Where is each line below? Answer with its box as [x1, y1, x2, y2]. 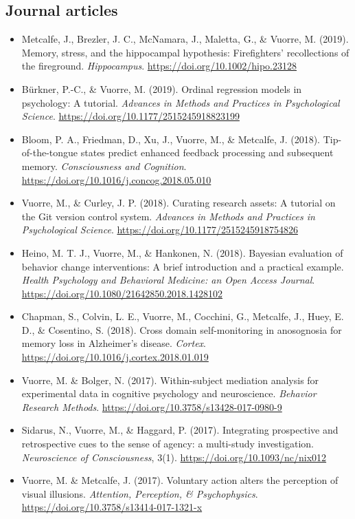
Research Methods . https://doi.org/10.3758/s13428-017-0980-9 [21, 399, 282, 414]
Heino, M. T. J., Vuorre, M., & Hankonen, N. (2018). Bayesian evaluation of [21, 245, 343, 259]
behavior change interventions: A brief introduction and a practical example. [21, 259, 344, 273]
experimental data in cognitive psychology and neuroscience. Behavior [21, 386, 317, 401]
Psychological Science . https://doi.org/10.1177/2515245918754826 [21, 222, 298, 237]
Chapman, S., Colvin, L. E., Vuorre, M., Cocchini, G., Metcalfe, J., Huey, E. [21, 309, 344, 324]
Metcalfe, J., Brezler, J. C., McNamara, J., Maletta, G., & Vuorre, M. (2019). [21, 32, 349, 46]
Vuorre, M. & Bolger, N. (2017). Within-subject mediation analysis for [21, 372, 319, 387]
